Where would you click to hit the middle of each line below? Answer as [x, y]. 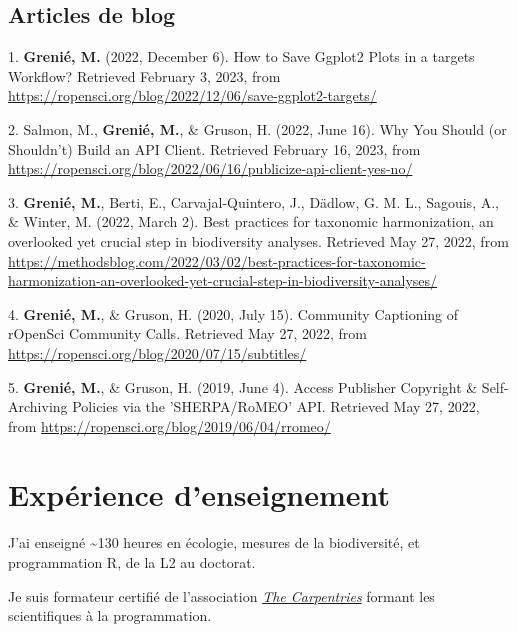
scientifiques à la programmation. [110, 615]
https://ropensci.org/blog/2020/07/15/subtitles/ [157, 352]
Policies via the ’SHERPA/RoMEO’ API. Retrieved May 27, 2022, [276, 406]
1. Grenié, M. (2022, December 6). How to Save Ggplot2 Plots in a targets [241, 56]
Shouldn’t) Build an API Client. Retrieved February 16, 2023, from [214, 148]
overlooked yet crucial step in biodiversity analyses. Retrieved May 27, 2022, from [258, 240]
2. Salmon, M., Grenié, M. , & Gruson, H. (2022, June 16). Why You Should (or [257, 128]
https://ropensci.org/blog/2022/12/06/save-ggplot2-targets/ [192, 95]
